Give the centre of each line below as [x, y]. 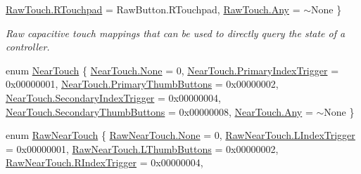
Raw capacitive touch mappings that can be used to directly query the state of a [176, 33]
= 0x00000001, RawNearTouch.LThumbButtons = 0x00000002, [142, 148]
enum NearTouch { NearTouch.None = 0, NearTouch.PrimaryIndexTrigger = [172, 70]
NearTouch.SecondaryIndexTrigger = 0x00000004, [113, 97]
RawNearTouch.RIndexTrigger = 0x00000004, [104, 162]
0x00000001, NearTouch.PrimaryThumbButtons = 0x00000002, [142, 84]
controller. [28, 47]
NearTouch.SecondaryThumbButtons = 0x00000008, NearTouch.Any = [159, 111]
